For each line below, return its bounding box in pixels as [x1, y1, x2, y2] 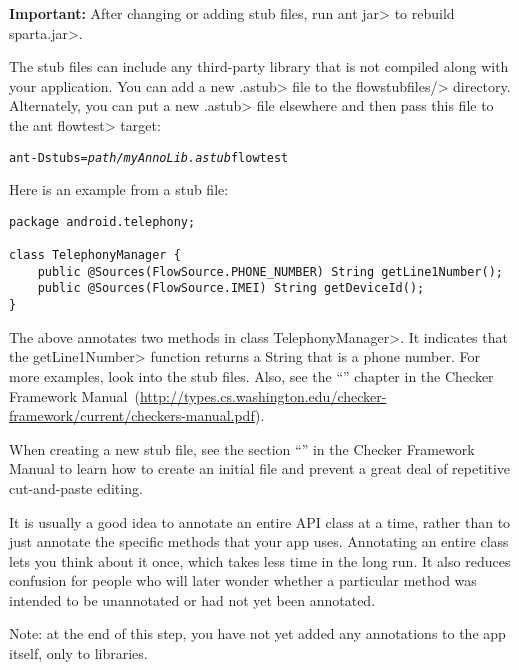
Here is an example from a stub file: [9, 179, 229, 200]
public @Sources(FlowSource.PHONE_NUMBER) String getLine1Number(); [37, 264, 503, 279]
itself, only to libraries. [9, 643, 148, 664]
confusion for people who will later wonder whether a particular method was [9, 570, 477, 591]
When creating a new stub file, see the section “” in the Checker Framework [9, 438, 475, 459]
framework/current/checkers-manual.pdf [9, 405, 256, 426]
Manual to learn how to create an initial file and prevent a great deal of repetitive [9, 458, 511, 479]
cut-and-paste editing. [9, 477, 143, 498]
